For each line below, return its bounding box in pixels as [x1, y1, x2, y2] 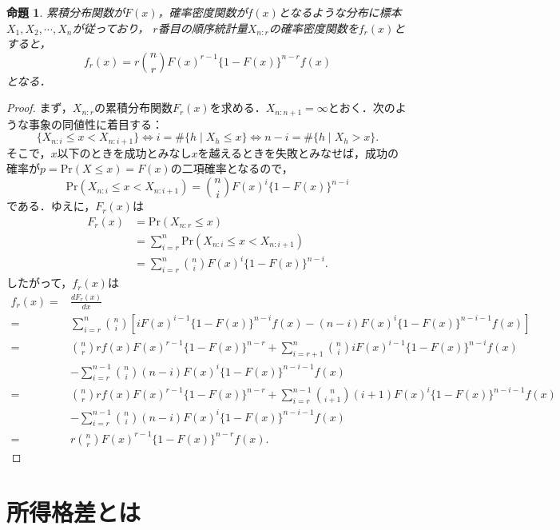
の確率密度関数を [268, 19, 359, 36]
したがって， [6, 274, 73, 291]
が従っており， [72, 19, 149, 36]
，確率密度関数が [157, 4, 248, 20]
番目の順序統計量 [157, 19, 248, 36]
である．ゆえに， [6, 197, 96, 214]
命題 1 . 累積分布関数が [6, 4, 125, 20]
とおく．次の [328, 99, 395, 116]
